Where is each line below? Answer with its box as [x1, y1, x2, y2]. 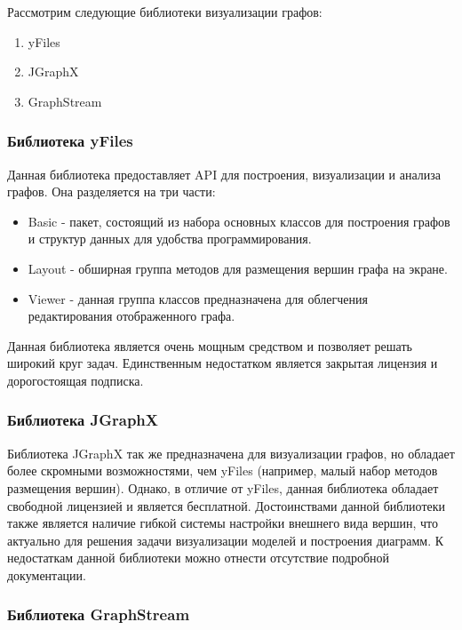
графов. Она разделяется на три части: [7, 182, 216, 201]
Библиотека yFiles [7, 130, 133, 152]
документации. [7, 565, 86, 584]
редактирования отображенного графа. [28, 307, 235, 325]
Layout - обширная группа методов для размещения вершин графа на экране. [28, 259, 448, 277]
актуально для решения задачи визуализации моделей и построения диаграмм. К [7, 530, 444, 549]
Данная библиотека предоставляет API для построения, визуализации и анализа [7, 164, 442, 183]
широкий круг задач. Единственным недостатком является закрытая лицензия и [7, 354, 438, 372]
